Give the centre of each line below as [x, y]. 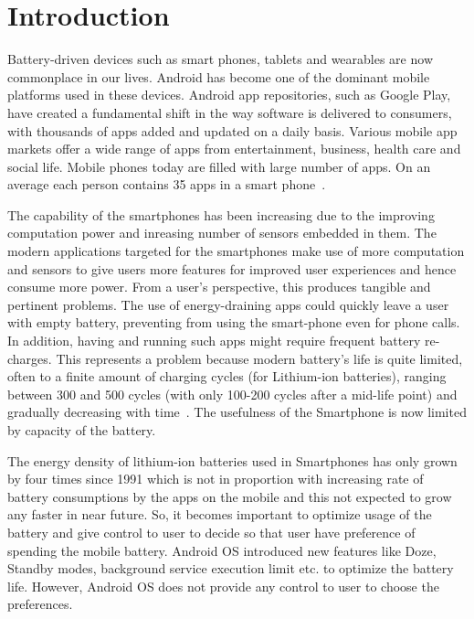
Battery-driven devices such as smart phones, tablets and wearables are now [220, 59]
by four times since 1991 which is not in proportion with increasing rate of [216, 479]
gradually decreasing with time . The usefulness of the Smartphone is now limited [237, 412]
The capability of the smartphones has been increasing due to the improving [221, 214]
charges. [30, 358]
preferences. [40, 604]
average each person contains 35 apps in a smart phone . [167, 184]
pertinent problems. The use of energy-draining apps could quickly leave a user [228, 304]
